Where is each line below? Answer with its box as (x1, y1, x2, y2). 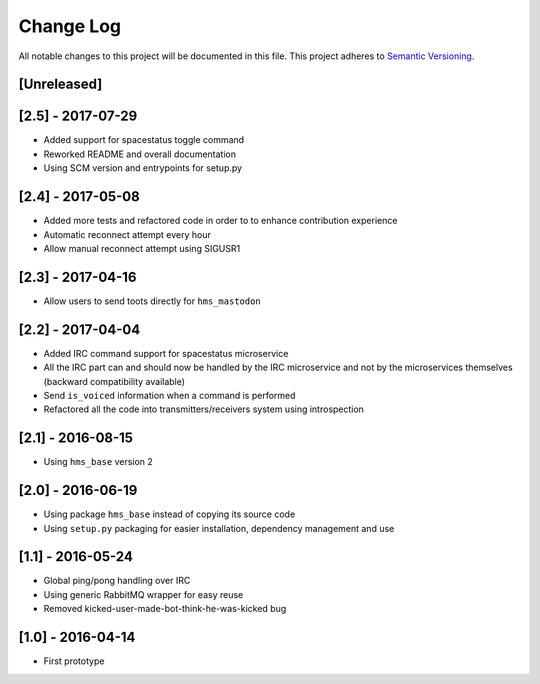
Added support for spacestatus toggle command (43, 134, 245, 146)
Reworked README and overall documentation (43, 148, 237, 160)
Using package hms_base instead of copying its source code (43, 508, 296, 520)
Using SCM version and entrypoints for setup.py (43, 162, 243, 174)
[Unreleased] (18, 76, 103, 93)
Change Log (18, 15, 122, 37)
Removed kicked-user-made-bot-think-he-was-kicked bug (43, 603, 287, 615)
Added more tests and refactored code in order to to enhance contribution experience (43, 215, 398, 227)
